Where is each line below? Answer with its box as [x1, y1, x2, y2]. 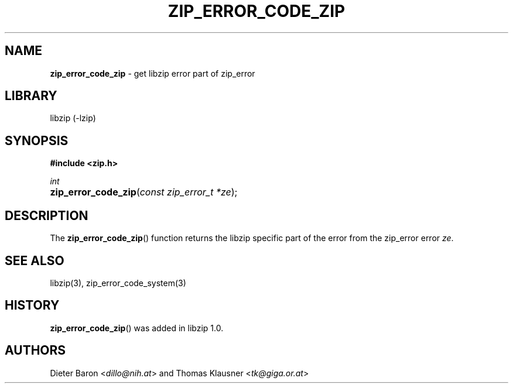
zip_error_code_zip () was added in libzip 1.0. [50, 322, 224, 333]
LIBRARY [5, 88, 57, 104]
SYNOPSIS [5, 133, 69, 148]
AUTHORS [5, 343, 66, 358]
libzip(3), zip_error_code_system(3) [50, 277, 186, 288]
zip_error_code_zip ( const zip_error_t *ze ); [50, 186, 238, 198]
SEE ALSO [5, 253, 64, 268]
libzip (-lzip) [50, 113, 96, 123]
